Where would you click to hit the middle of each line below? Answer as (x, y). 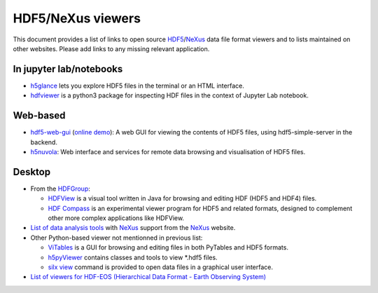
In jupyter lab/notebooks (68, 69)
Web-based (39, 116)
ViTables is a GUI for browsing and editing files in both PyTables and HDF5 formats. (168, 247)
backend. (44, 142)
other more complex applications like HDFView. (116, 218)
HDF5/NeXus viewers (77, 18)
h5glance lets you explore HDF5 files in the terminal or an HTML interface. (137, 86)
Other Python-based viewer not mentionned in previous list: (117, 238)
